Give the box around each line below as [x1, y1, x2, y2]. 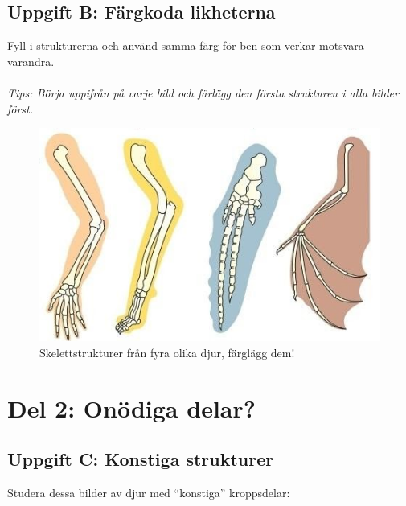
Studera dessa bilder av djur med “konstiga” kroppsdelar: [7, 483, 290, 500]
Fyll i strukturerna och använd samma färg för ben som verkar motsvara [7, 37, 364, 54]
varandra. [7, 52, 55, 69]
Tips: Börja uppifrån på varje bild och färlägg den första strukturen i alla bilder [7, 84, 399, 101]
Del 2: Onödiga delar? [7, 391, 256, 424]
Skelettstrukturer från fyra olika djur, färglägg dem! [39, 344, 295, 360]
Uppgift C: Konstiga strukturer [7, 446, 274, 471]
